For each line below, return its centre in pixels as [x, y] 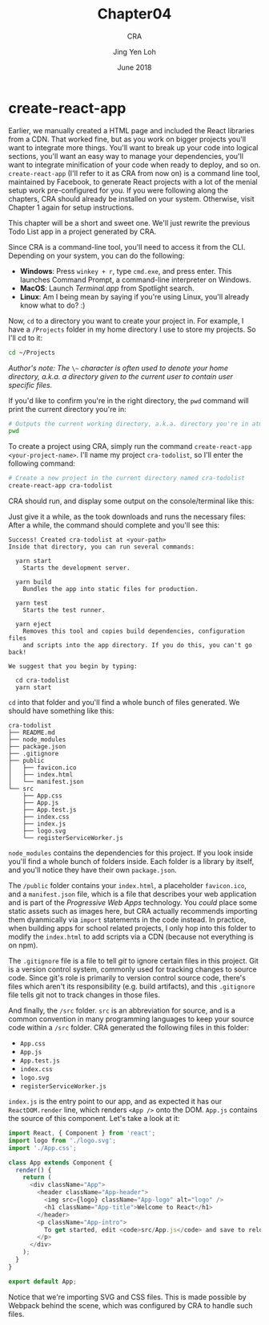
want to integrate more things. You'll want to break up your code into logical [133, 147]
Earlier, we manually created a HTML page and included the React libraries [131, 130]
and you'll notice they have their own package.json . [93, 870]
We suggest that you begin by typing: [73, 667]
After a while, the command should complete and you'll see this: [114, 525]
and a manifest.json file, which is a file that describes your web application [132, 894]
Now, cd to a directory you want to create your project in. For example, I [126, 320]
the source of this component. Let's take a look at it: [94, 1119]
